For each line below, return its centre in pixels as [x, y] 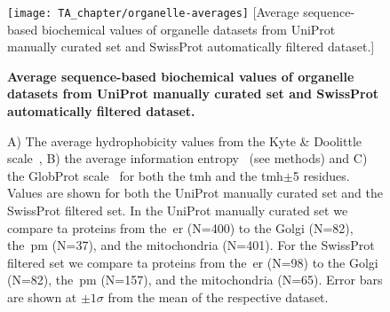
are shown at [42, 296]
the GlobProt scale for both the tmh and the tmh [145, 175]
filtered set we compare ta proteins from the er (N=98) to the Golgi [193, 262]
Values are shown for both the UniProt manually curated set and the [195, 193]
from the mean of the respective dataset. [218, 296]
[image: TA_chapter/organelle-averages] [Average [153, 12]
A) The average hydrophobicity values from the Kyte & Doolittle [184, 140]
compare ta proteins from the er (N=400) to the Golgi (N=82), [180, 227]
